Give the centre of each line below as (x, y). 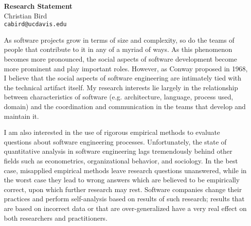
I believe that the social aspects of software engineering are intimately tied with (123, 78)
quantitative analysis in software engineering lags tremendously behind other (118, 151)
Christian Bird (26, 15)
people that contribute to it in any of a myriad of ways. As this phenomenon (118, 49)
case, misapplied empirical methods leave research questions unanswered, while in (125, 170)
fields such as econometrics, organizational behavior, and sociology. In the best (121, 160)
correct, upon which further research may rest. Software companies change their (123, 189)
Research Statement (38, 6)
